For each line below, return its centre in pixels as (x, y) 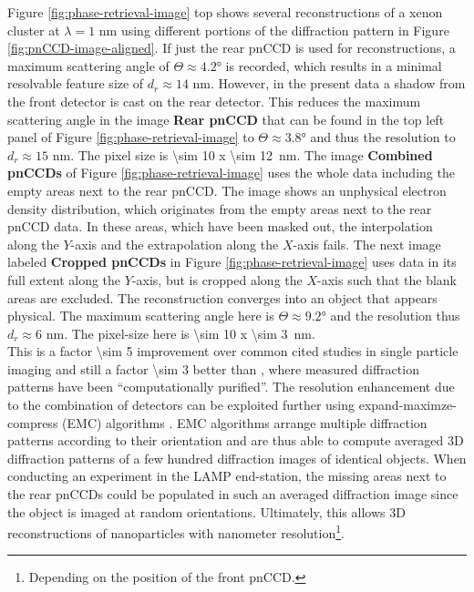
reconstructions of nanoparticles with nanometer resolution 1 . (176, 531)
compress (33, 422)
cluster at (34, 30)
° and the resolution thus (391, 316)
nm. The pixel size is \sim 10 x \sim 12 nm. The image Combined (242, 154)
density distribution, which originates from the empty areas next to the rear (220, 208)
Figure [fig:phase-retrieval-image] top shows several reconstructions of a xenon (225, 12)
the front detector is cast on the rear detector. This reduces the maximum (214, 101)
